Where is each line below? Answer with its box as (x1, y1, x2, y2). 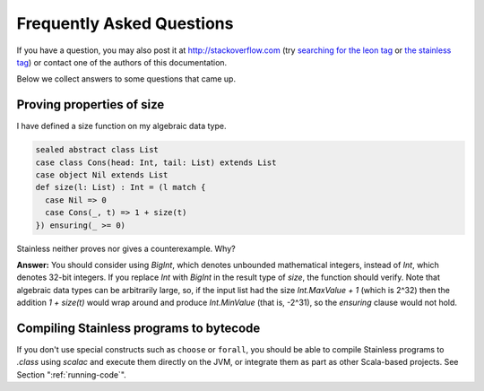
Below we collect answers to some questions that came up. (16, 74, 237, 84)
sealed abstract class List (35, 144, 159, 155)
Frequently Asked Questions (16, 13, 234, 33)
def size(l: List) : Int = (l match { (35, 182, 206, 193)
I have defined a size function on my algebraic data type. (16, 121, 227, 132)
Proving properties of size (16, 97, 165, 112)
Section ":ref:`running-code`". (16, 369, 127, 380)
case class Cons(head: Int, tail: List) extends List (35, 157, 277, 168)
